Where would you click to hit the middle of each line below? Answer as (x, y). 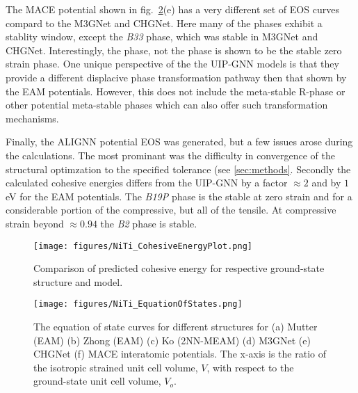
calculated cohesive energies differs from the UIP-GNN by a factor (147, 183)
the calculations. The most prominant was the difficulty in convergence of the (170, 155)
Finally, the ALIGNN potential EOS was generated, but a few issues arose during (179, 142)
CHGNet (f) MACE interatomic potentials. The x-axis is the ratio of (180, 354)
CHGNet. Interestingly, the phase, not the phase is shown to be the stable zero (174, 50)
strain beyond (35, 223)
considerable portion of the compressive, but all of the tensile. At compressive (171, 210)
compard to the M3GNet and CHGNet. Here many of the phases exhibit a (164, 23)
